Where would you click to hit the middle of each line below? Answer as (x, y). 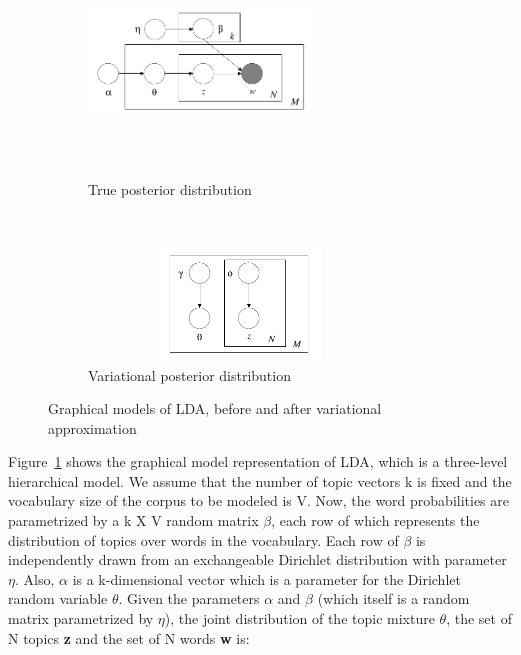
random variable (58, 598)
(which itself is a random (393, 598)
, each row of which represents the (375, 520)
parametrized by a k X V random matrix (133, 520)
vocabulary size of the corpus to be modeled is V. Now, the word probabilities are (258, 500)
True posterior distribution (170, 189)
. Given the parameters (189, 598)
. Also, (34, 578)
